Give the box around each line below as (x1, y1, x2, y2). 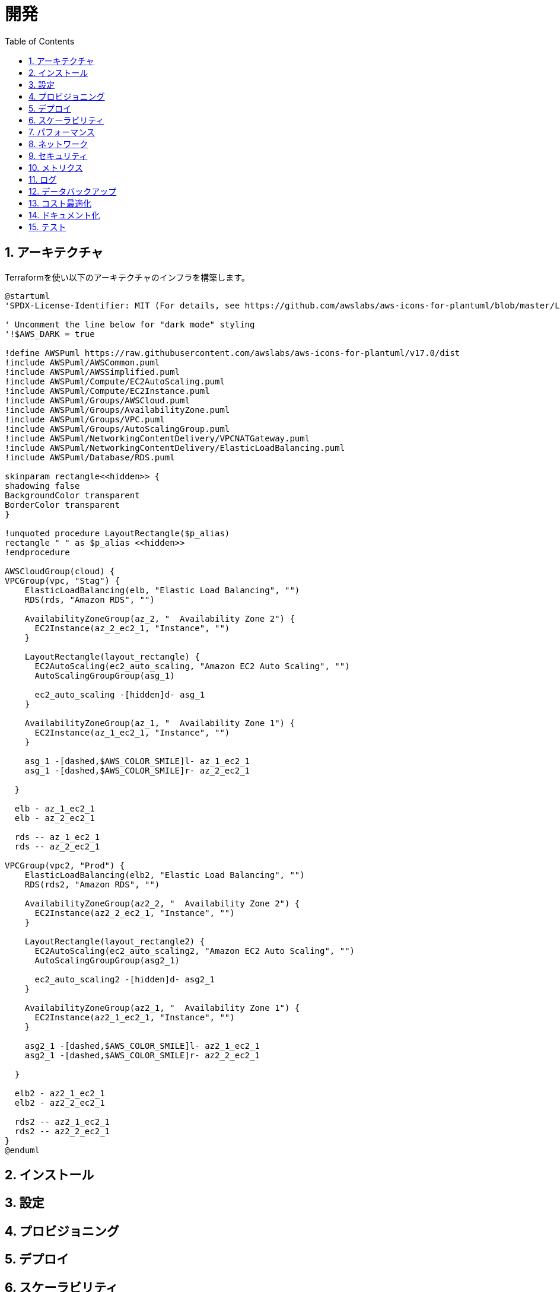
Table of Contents (5, 36, 75, 46)
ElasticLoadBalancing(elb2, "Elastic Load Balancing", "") (24, 870, 305, 880)
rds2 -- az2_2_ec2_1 (14, 1126, 110, 1136)
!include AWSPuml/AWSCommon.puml (5, 357, 160, 367)
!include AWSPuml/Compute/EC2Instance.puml (5, 386, 210, 396)
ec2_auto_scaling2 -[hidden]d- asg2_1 (34, 974, 215, 984)
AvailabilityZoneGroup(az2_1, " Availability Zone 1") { (24, 1003, 300, 1013)
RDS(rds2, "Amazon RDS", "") (24, 879, 160, 889)
